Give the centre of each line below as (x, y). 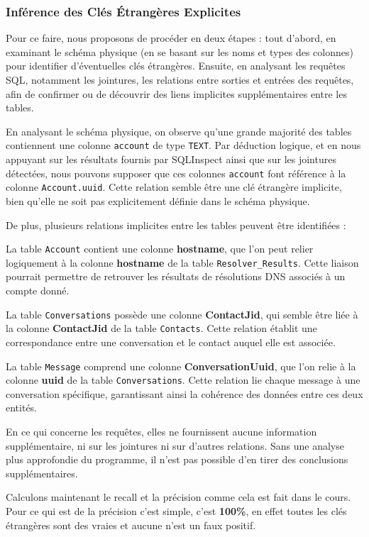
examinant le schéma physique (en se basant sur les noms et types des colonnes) (180, 51)
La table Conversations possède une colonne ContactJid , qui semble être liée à (182, 314)
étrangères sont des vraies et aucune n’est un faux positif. (131, 525)
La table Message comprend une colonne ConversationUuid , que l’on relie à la (181, 366)
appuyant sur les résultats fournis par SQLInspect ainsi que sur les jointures (171, 159)
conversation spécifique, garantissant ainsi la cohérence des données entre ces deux (184, 393)
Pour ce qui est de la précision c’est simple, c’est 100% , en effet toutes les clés (176, 511)
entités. (22, 408)
